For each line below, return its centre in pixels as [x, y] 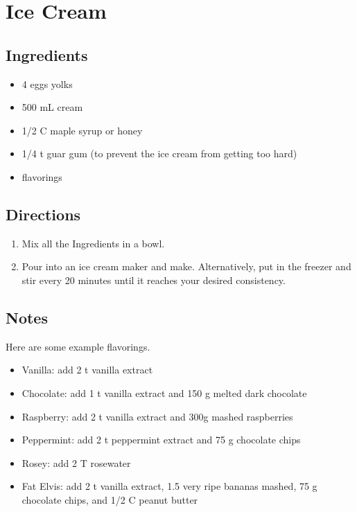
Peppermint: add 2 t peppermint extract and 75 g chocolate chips [161, 440]
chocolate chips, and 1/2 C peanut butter [110, 499]
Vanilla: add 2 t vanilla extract [87, 370]
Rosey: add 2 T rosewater [76, 462]
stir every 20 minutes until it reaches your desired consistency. [154, 280]
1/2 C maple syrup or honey [82, 130]
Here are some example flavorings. [78, 346]
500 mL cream [52, 107]
